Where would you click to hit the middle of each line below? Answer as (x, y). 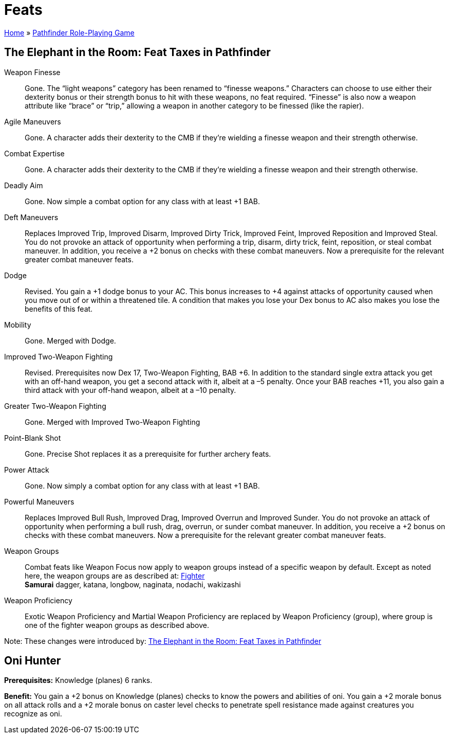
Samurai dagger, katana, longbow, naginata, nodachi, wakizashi (133, 584)
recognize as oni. (33, 714)
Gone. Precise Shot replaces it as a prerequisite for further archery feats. (148, 454)
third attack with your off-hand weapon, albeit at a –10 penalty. (130, 390)
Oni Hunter (33, 661)
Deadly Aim (24, 185)
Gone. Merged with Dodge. (70, 340)
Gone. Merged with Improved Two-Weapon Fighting (113, 422)
